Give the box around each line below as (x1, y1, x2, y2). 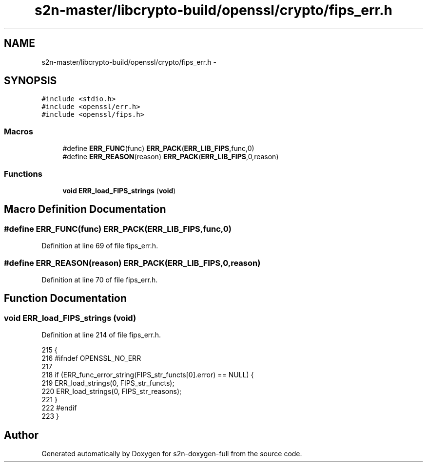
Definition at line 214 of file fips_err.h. (41, 331, 161, 339)
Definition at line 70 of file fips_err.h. (41, 275, 158, 284)
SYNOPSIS (4, 75, 57, 87)
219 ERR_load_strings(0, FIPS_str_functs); (41, 379, 175, 388)
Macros (4, 126, 33, 136)
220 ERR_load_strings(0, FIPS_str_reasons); (41, 387, 182, 396)
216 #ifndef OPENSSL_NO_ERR (41, 354, 141, 363)
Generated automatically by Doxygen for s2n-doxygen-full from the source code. (41, 449, 302, 458)
